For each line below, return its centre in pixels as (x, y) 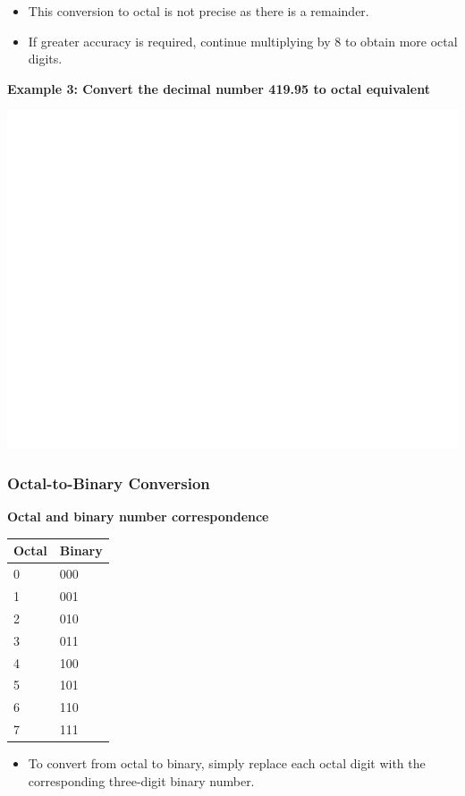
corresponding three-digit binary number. (141, 780)
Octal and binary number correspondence (138, 517)
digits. (45, 59)
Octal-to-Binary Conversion (109, 483)
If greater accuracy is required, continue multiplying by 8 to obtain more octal (243, 41)
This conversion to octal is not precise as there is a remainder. (199, 11)
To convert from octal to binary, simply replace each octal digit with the (227, 763)
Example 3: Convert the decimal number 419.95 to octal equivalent (219, 88)
